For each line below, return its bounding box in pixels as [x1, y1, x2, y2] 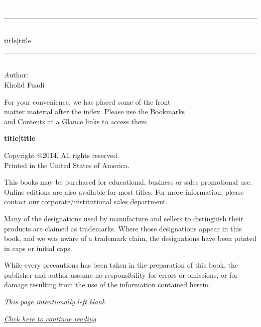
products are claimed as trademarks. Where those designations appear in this [4, 223, 242, 233]
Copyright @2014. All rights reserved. [4, 149, 119, 160]
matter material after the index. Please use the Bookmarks [4, 106, 185, 117]
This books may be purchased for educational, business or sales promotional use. [4, 177, 252, 187]
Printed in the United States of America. [4, 159, 130, 170]
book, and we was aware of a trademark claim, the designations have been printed [4, 233, 256, 243]
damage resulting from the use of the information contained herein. [4, 279, 210, 290]
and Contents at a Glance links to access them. [4, 116, 149, 126]
